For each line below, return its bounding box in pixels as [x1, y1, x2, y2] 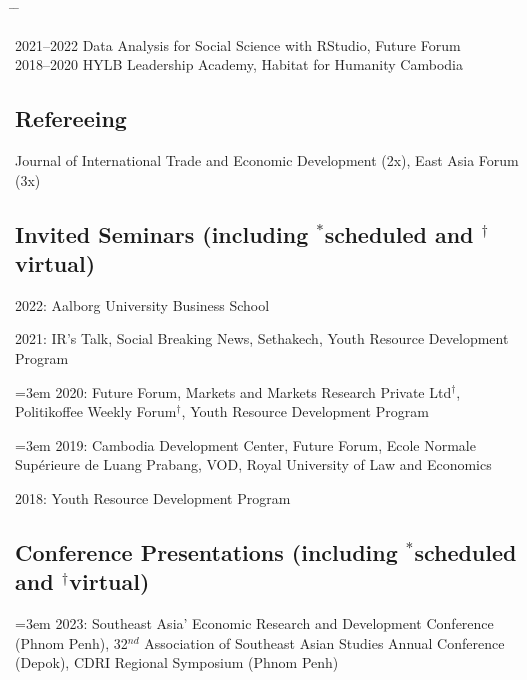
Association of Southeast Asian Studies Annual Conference [144, 632, 505, 653]
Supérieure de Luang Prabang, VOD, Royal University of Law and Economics [15, 454, 492, 475]
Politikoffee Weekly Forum [15, 401, 177, 422]
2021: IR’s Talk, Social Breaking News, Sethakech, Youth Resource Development [15, 328, 509, 349]
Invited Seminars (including [15, 218, 309, 249]
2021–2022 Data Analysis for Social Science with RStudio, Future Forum [15, 34, 461, 55]
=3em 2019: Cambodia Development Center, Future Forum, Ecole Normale [15, 434, 476, 455]
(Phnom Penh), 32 [15, 632, 128, 653]
